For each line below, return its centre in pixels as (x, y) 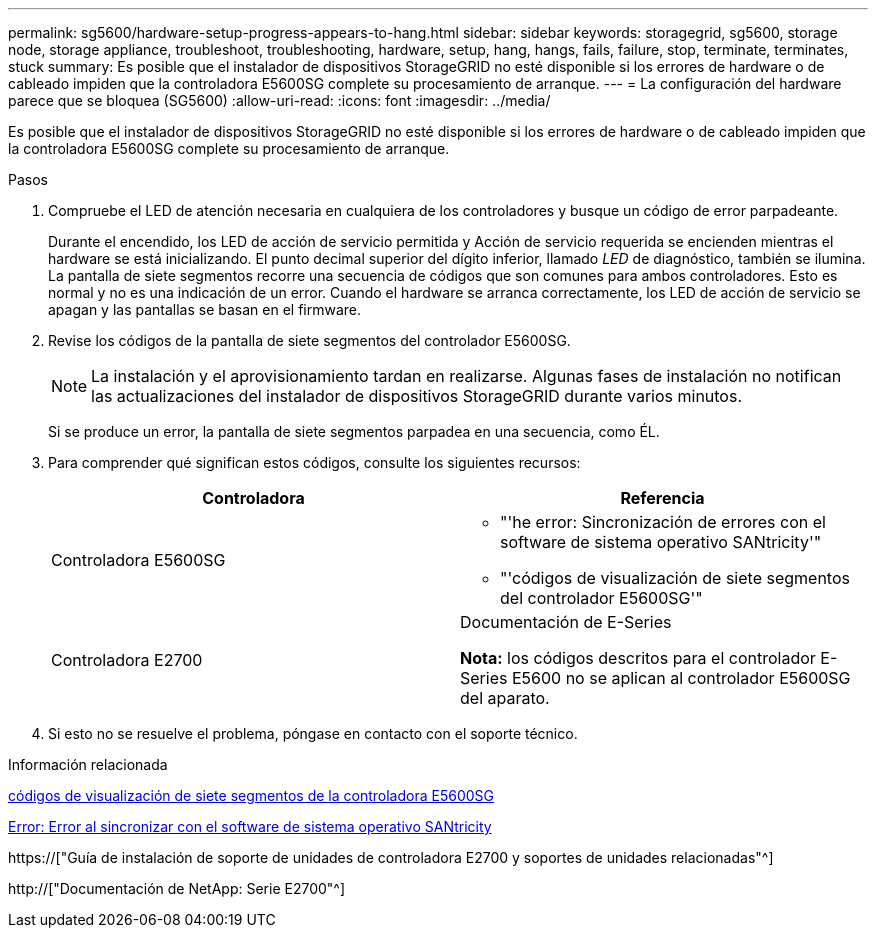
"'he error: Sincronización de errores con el (663, 522)
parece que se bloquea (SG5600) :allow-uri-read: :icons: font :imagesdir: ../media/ (279, 100)
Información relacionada (88, 764)
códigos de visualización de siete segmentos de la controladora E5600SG (251, 795)
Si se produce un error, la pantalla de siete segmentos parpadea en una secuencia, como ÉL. (354, 431)
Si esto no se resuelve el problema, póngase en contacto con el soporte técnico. (313, 733)
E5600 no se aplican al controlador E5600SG (681, 678)
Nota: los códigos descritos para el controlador (638, 658)
